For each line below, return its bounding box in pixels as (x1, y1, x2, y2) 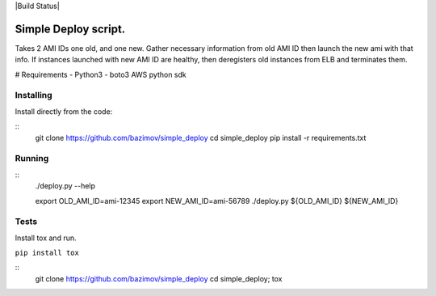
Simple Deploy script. (15, 22, 126, 36)
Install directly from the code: (15, 106, 113, 116)
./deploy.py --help (35, 181, 96, 191)
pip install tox (15, 248, 80, 258)
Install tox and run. (15, 233, 77, 243)
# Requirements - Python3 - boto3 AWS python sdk (15, 70, 187, 79)
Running (15, 153, 49, 164)
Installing (15, 90, 52, 101)
